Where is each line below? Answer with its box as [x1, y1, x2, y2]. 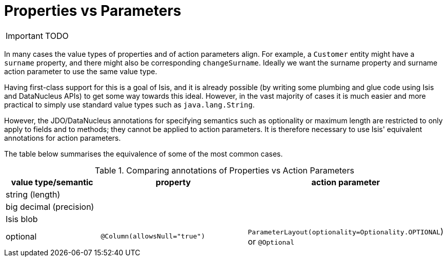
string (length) [6, 189, 60, 200]
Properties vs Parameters [4, 2, 181, 19]
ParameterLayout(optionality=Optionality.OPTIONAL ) [248, 226, 443, 236]
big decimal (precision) [6, 201, 94, 212]
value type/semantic [11, 177, 93, 187]
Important [6, 30, 43, 41]
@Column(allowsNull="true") [100, 232, 205, 241]
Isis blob [6, 213, 38, 224]
